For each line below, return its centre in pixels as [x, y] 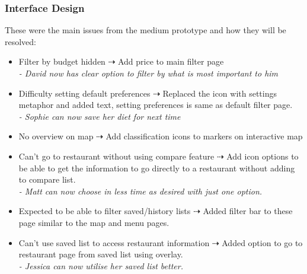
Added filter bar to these [248, 211]
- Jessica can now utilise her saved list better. [101, 265]
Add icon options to [263, 156]
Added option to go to [262, 242]
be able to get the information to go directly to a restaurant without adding [157, 168]
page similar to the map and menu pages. [94, 222]
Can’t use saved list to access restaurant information [114, 242]
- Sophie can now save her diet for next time [100, 116]
